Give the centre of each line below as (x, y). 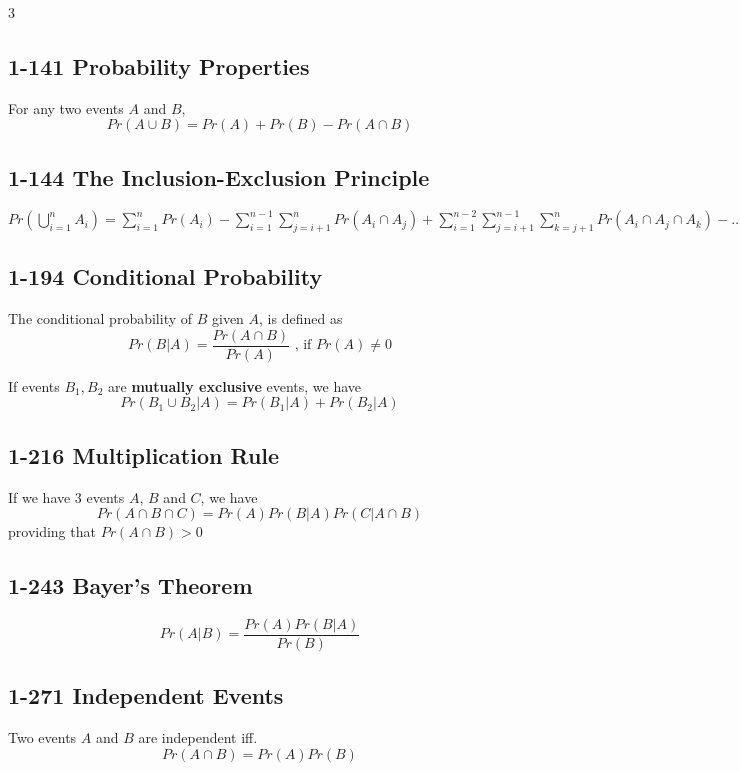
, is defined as (301, 318)
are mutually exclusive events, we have (235, 385)
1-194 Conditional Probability (165, 276)
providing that (52, 531)
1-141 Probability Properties (159, 65)
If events (34, 385)
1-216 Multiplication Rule (144, 454)
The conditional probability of (100, 318)
